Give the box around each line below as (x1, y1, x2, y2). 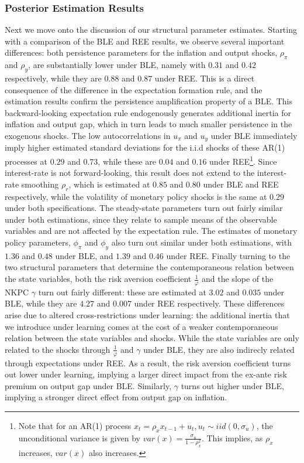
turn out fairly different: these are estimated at (38, 285, 206, 298)
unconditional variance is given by (18, 431, 140, 444)
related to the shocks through (5, 343, 110, 355)
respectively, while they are (5, 72, 102, 84)
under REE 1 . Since (209, 154, 277, 167)
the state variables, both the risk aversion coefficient (5, 273, 192, 285)
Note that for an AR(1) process (18, 420, 132, 432)
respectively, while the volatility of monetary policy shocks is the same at (5, 190, 267, 202)
